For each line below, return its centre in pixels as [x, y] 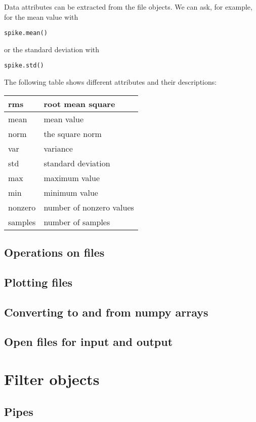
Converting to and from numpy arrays [106, 312]
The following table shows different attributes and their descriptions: [111, 82]
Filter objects [52, 379]
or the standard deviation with [52, 49]
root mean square [79, 103]
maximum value [72, 178]
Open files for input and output [89, 342]
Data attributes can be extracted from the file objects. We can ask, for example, [128, 7]
